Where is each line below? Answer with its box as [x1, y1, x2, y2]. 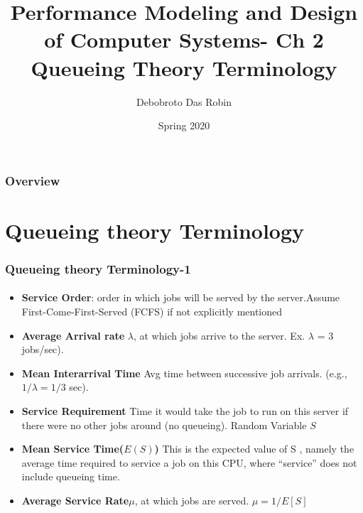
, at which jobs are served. [134, 492, 249, 507]
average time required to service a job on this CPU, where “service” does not [21, 455, 357, 470]
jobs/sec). [21, 342, 64, 357]
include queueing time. [21, 469, 120, 484]
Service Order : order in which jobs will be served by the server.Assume [21, 290, 340, 305]
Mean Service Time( [21, 441, 124, 456]
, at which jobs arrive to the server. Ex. [133, 328, 305, 342]
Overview [5, 171, 60, 189]
